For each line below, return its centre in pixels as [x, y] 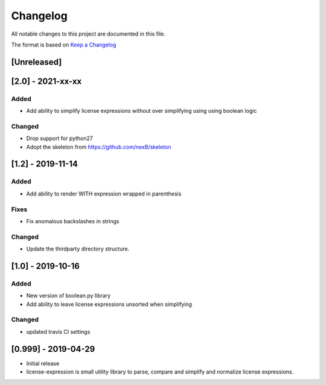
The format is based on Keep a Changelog [64, 45]
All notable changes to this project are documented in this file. [88, 34]
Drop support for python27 [59, 138]
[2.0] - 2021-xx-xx [46, 81]
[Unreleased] [37, 62]
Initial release [43, 363]
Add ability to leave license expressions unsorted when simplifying [109, 304]
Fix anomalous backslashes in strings [73, 221]
